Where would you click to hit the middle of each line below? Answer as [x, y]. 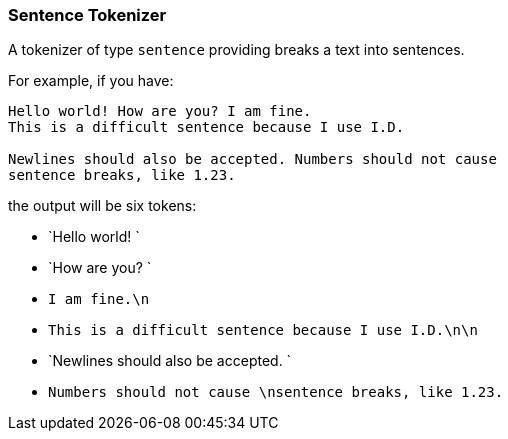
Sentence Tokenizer [87, 15]
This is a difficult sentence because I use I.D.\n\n [263, 330]
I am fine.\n [99, 299]
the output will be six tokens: [102, 206]
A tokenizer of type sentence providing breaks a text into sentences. [236, 50]
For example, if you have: [91, 81]
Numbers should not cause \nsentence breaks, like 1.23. [276, 392]
